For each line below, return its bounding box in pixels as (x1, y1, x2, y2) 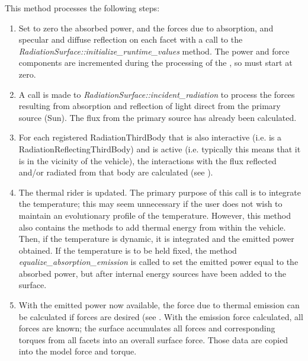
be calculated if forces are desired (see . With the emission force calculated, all (18, 310, 303, 322)
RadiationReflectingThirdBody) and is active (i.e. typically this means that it (18, 142, 301, 155)
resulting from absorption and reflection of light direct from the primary (18, 100, 281, 112)
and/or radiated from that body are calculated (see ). (18, 166, 213, 178)
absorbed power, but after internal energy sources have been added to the (18, 267, 286, 279)
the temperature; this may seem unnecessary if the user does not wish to (18, 197, 283, 210)
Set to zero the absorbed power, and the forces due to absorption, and (18, 21, 274, 34)
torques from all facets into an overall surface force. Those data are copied (18, 333, 288, 346)
